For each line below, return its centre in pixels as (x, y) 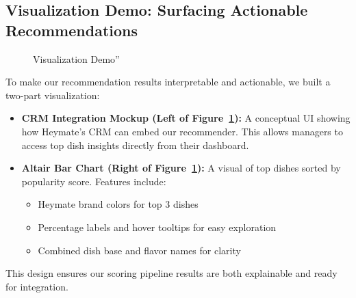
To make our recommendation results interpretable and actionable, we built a (168, 82)
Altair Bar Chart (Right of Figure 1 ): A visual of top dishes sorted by (181, 168)
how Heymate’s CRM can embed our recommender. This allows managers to (182, 131)
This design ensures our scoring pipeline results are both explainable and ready (171, 273)
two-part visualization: (53, 95)
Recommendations (72, 30)
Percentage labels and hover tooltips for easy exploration (157, 227)
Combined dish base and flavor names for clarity (139, 250)
